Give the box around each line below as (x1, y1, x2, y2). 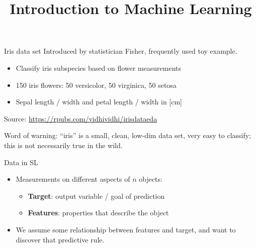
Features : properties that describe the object (28, 207, 169, 218)
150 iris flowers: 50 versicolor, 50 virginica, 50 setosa (16, 79, 177, 90)
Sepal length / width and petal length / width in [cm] (16, 96, 182, 107)
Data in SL (4, 157, 38, 167)
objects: (139, 174, 162, 184)
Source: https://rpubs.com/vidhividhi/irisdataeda (4, 113, 157, 123)
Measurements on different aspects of (16, 174, 130, 184)
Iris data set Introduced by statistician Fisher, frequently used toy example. (4, 46, 237, 56)
